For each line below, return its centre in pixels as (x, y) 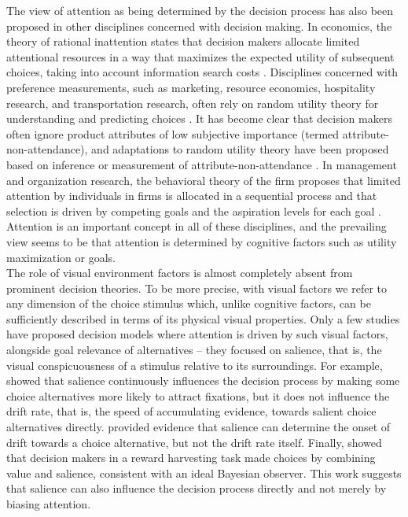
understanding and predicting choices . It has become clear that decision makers (199, 118)
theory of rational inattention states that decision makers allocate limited (183, 41)
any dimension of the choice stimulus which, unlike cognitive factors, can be (189, 303)
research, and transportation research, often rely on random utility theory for (193, 103)
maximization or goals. (61, 257)
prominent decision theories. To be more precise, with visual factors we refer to (197, 288)
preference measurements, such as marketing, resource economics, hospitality (191, 87)
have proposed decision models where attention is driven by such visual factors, (197, 334)
